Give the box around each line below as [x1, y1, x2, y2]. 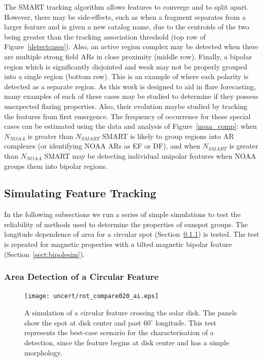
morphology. [24, 347, 62, 357]
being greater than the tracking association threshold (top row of [4, 31, 206, 42]
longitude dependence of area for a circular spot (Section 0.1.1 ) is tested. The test [4, 229, 259, 239]
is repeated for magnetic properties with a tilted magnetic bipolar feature [4, 239, 232, 249]
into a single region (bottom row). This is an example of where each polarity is [4, 71, 249, 82]
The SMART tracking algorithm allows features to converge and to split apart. [4, 2, 249, 12]
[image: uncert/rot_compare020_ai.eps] [24, 293, 159, 300]
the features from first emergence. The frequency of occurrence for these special [4, 111, 251, 121]
